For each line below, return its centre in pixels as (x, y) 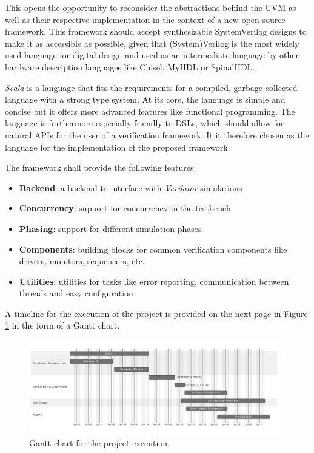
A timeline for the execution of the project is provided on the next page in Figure (156, 313)
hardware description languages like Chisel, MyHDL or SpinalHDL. (130, 66)
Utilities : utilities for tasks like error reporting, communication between (154, 281)
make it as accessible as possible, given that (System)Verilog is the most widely (152, 43)
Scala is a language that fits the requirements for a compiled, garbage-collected (151, 87)
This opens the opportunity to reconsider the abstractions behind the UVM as (151, 7)
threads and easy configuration (76, 293)
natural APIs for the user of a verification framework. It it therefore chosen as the (157, 135)
